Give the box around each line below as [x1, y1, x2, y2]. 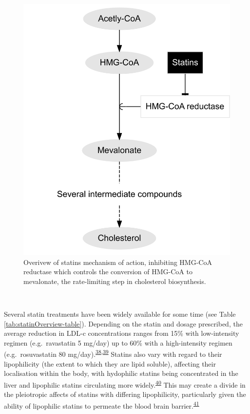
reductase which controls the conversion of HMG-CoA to [23, 266, 192, 277]
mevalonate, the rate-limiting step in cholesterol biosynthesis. [23, 276, 206, 286]
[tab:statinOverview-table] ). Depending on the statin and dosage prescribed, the [4, 318, 243, 328]
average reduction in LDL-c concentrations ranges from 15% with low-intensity [4, 328, 239, 338]
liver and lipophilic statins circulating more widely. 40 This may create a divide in [4, 378, 246, 390]
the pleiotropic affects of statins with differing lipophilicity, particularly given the [4, 389, 246, 399]
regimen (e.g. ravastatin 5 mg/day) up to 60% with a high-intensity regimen [4, 337, 232, 348]
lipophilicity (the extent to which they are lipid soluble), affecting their [4, 358, 216, 369]
